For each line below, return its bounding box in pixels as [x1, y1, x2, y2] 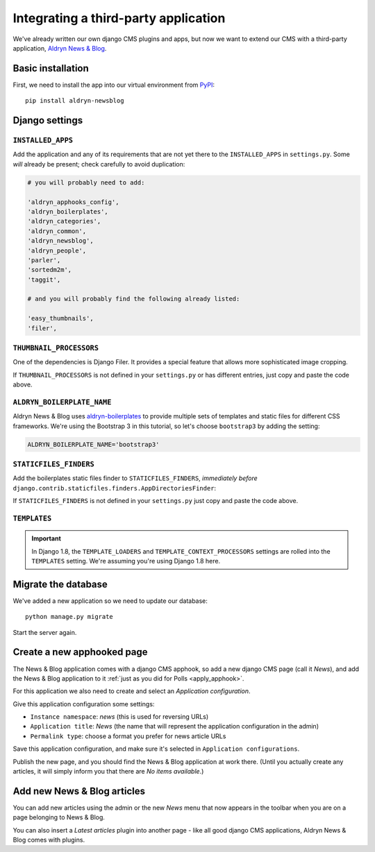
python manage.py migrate [25, 613, 114, 621]
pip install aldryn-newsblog [25, 97, 124, 105]
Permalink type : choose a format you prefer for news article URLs [30, 732, 226, 740]
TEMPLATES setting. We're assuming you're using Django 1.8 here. [31, 556, 221, 565]
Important [31, 534, 62, 543]
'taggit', [27, 275, 61, 284]
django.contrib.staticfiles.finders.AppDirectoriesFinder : [12, 484, 217, 492]
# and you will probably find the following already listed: [27, 295, 240, 303]
